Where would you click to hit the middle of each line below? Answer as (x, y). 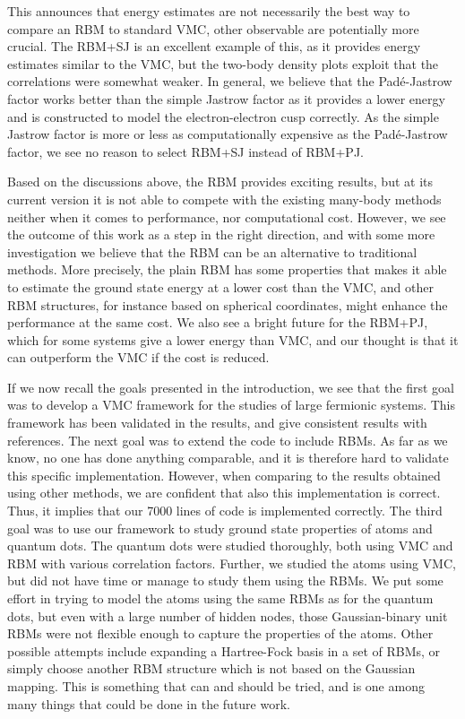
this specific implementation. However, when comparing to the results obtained (224, 475)
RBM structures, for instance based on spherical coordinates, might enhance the (228, 304)
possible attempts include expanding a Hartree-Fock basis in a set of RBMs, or (224, 650)
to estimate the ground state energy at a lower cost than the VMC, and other (220, 286)
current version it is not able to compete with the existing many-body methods (224, 199)
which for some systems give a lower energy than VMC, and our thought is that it (233, 339)
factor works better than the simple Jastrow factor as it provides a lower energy (226, 98)
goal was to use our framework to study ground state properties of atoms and (220, 528)
